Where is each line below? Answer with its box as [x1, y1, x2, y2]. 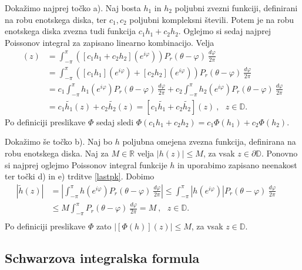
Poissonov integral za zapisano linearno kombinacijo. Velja [5, 36, 214, 48]
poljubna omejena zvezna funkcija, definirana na [122, 135, 296, 148]
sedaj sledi [96, 115, 134, 128]
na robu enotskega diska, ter [5, 13, 107, 25]
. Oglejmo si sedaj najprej [178, 25, 271, 37]
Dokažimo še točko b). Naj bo [5, 135, 113, 148]
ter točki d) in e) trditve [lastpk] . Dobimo [5, 170, 155, 182]
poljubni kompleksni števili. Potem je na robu [129, 13, 294, 25]
